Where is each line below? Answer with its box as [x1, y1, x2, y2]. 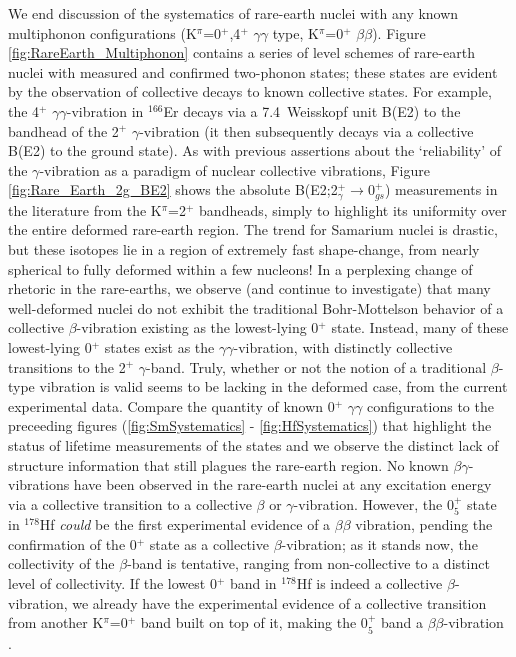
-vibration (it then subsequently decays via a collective [139, 120, 474, 141]
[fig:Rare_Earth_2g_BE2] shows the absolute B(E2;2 [8, 179, 338, 200]
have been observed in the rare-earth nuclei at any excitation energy [73, 474, 492, 495]
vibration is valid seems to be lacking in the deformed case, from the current [39, 376, 508, 397]
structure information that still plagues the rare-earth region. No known [8, 454, 449, 475]
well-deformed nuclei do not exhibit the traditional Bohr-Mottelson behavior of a [8, 297, 504, 318]
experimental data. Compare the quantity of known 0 [8, 395, 335, 416]
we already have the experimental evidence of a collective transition [72, 592, 487, 613]
